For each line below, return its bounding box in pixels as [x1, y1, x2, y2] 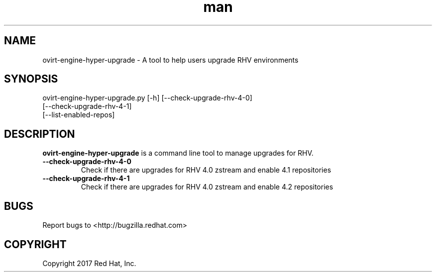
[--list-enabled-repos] [42, 110, 115, 119]
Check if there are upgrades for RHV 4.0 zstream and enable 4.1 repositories [81, 166, 331, 175]
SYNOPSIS [4, 73, 58, 86]
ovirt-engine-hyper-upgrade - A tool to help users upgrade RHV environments [42, 55, 299, 64]
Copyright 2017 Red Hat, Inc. [42, 259, 136, 268]
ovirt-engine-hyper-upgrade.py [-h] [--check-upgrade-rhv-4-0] [42, 93, 252, 102]
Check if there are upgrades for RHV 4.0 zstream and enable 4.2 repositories [81, 183, 333, 191]
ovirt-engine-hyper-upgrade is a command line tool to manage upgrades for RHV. [42, 149, 314, 158]
